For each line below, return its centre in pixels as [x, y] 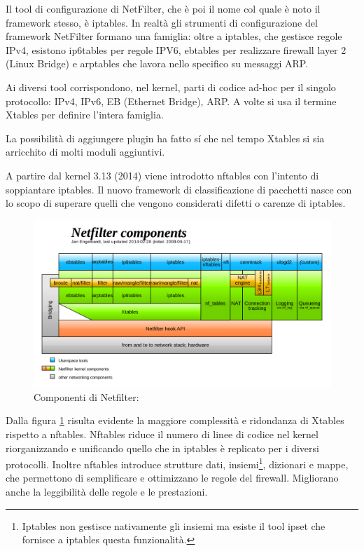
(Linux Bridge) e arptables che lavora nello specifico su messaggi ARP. [157, 63]
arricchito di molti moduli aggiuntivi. [85, 152]
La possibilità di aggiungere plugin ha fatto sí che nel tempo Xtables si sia [165, 138]
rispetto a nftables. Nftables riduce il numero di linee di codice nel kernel [162, 434]
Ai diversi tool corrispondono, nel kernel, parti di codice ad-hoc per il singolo [171, 87]
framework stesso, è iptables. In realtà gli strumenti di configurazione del [162, 22]
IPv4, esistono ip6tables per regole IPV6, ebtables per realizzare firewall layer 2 [176, 49]
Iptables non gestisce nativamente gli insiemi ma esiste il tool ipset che [174, 525]
